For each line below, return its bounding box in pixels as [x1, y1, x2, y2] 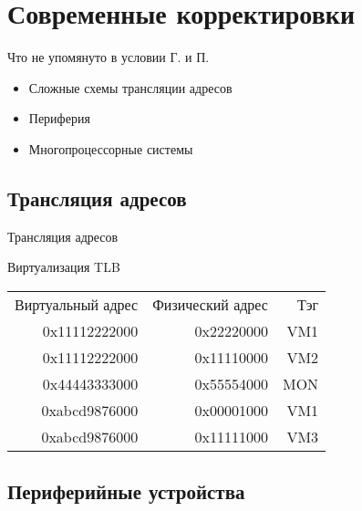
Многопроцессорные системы [28, 139, 193, 158]
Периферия [28, 109, 90, 128]
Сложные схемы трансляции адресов [28, 78, 233, 97]
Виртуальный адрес [15, 293, 139, 315]
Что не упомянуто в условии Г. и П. [7, 47, 210, 67]
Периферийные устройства [7, 477, 245, 506]
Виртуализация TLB [7, 257, 120, 276]
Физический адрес [152, 293, 268, 315]
